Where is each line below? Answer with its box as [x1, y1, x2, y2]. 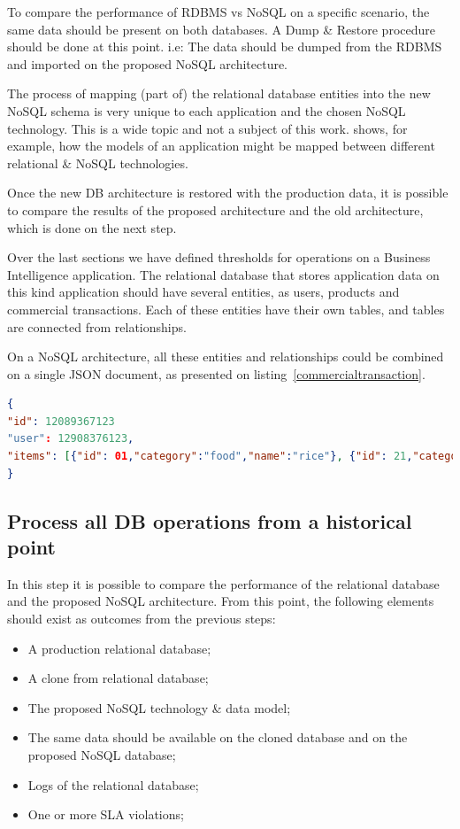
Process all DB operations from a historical [7, 507, 412, 534]
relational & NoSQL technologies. [7, 153, 188, 172]
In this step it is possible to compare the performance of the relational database [7, 574, 440, 593]
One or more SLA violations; [27, 805, 184, 824]
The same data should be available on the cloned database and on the [27, 728, 408, 747]
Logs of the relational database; [27, 775, 199, 794]
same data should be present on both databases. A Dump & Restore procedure [7, 19, 435, 38]
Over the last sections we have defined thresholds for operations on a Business [7, 248, 431, 267]
